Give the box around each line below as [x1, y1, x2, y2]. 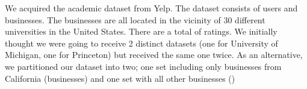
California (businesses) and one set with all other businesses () [5, 72, 235, 84]
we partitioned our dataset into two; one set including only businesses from [5, 60, 282, 72]
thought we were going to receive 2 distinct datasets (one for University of [5, 36, 278, 49]
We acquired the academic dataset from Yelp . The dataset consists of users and [5, 2, 298, 14]
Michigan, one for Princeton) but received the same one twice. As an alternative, [5, 48, 303, 61]
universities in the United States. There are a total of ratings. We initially [5, 25, 278, 38]
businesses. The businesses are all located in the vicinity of [5, 13, 221, 26]
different [235, 13, 265, 26]
